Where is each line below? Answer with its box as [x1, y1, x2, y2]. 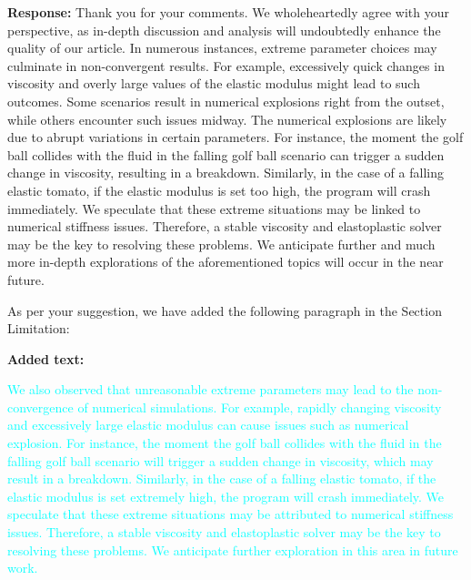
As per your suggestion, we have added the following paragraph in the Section [7, 300, 442, 320]
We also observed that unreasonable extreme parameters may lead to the [7, 380, 414, 399]
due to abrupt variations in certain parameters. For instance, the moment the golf [7, 127, 464, 147]
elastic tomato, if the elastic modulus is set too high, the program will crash [7, 180, 431, 199]
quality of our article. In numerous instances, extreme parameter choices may [7, 38, 437, 57]
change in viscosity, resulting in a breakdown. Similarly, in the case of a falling [7, 163, 444, 182]
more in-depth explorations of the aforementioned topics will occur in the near [7, 252, 444, 271]
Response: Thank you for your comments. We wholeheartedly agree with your [7, 3, 450, 21]
